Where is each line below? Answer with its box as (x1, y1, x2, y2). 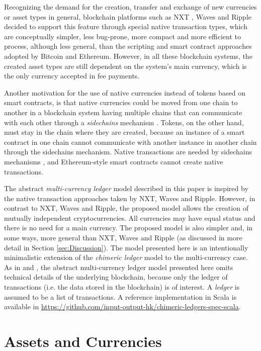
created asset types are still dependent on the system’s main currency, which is (4, 60, 247, 71)
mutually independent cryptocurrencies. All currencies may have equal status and (4, 212, 255, 223)
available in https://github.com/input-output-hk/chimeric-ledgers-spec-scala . (4, 301, 241, 312)
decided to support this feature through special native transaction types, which (4, 21, 247, 32)
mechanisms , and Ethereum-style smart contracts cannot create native (4, 156, 223, 166)
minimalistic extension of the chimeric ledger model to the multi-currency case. (4, 252, 248, 262)
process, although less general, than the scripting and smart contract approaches (4, 41, 252, 51)
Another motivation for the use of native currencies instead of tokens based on (4, 87, 246, 98)
